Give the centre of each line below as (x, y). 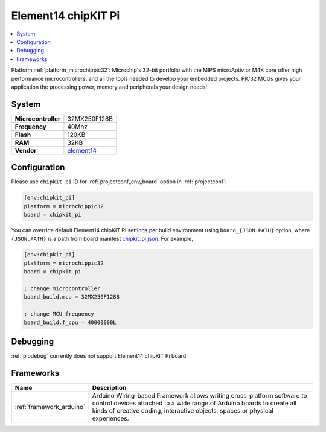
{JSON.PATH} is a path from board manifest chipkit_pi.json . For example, (102, 239)
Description (109, 387)
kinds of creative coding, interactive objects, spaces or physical (183, 410)
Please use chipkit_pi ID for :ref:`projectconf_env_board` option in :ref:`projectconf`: (119, 182)
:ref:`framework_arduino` (50, 407)
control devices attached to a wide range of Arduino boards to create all (194, 403)
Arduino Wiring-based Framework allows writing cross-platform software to (200, 395)
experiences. (110, 418)
